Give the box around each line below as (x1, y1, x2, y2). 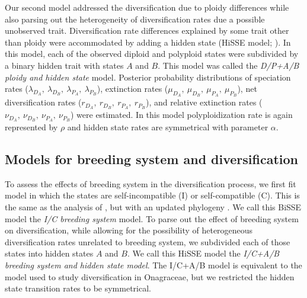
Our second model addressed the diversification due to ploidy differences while (5, 1, 289, 13)
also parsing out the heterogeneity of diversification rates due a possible (5, 12, 265, 25)
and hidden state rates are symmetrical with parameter (67, 121, 268, 133)
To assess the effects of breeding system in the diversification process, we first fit (5, 177, 296, 190)
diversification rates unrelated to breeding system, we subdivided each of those (5, 235, 290, 248)
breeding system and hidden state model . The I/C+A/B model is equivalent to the (5, 259, 302, 271)
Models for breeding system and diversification (5, 150, 299, 168)
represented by (5, 121, 58, 133)
